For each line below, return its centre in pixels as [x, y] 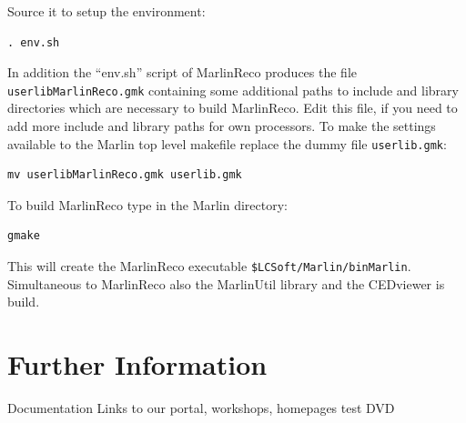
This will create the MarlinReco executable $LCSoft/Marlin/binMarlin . [209, 266]
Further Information [137, 364]
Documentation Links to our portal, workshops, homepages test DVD [201, 408]
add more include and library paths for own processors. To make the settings [222, 126]
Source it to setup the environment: [106, 11]
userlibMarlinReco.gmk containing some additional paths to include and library [233, 90]
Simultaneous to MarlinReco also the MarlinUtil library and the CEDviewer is [226, 283]
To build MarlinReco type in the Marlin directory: [148, 204]
